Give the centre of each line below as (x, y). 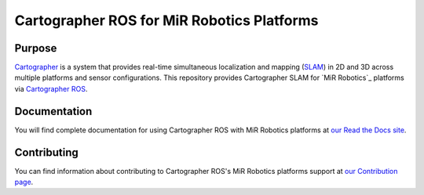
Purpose (36, 48)
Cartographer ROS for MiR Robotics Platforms (166, 20)
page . (24, 182)
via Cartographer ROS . (51, 88)
